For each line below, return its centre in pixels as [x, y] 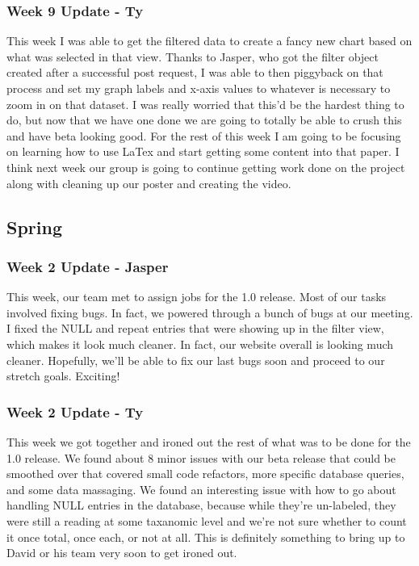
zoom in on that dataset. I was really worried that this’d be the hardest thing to [205, 104]
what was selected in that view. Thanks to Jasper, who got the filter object [193, 56]
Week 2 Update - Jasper [88, 266]
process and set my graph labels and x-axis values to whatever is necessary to [199, 88]
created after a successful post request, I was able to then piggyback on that [195, 72]
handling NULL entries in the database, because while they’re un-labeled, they [201, 505]
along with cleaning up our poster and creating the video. [149, 183]
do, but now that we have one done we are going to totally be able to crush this [204, 120]
